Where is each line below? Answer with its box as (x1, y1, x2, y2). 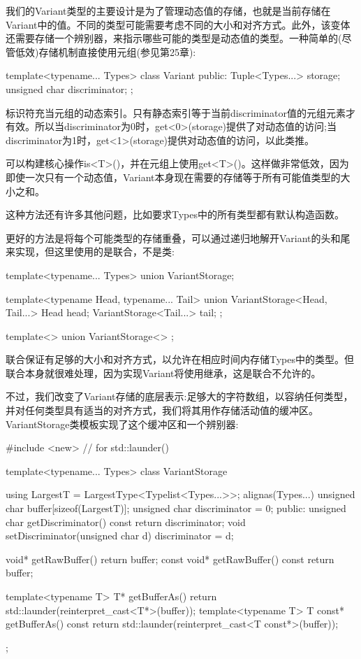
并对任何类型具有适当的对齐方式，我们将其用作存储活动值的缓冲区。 (6, 403, 318, 418)
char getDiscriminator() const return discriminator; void (6, 514, 246, 529)
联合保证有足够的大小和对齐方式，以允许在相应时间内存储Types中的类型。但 (6, 352, 355, 367)
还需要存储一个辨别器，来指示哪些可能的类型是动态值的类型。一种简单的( (6, 31, 342, 45)
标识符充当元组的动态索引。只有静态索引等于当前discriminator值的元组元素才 (6, 105, 356, 120)
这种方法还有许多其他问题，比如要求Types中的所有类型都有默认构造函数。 (6, 207, 345, 222)
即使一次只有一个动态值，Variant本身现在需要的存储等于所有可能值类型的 (6, 169, 341, 184)
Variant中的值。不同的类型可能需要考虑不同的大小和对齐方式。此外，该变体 (6, 17, 351, 31)
